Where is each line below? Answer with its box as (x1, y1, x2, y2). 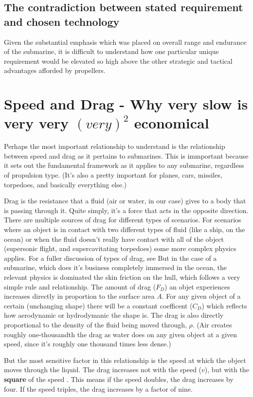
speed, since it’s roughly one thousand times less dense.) (4, 339, 171, 349)
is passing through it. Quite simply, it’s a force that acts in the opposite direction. (4, 205, 249, 215)
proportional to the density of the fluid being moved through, (4, 319, 187, 329)
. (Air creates (192, 319, 232, 329)
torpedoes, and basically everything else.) (4, 179, 127, 189)
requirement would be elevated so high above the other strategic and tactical (4, 55, 233, 66)
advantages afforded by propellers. (4, 65, 106, 75)
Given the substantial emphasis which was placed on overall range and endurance (4, 36, 247, 47)
